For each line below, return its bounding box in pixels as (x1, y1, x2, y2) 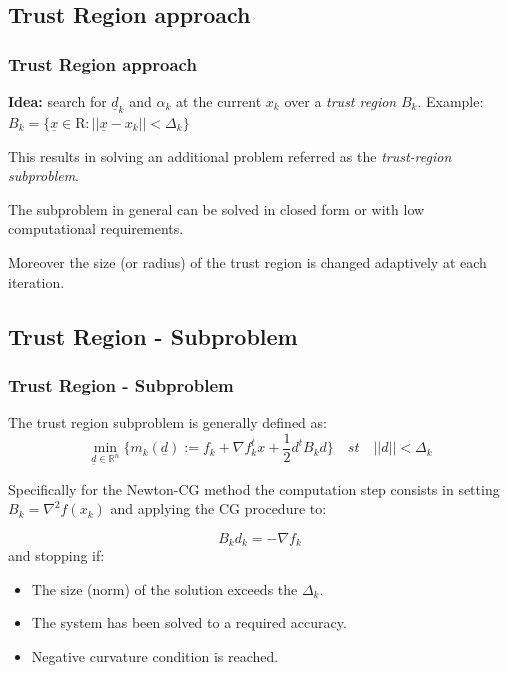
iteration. (8, 271, 65, 292)
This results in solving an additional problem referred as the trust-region (8, 145, 452, 166)
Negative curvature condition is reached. (31, 646, 279, 666)
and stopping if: (8, 545, 105, 566)
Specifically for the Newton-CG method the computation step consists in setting (8, 478, 500, 499)
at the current (175, 91, 262, 111)
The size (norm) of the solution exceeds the (31, 578, 298, 599)
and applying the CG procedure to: (110, 498, 327, 519)
